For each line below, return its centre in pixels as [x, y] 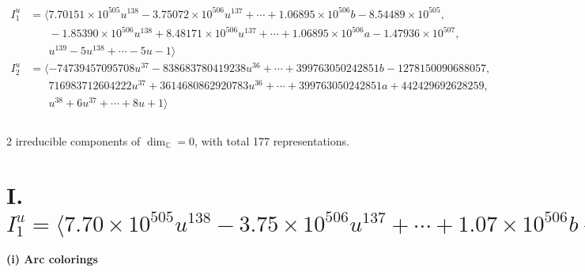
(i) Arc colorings [52, 259]
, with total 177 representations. [272, 140]
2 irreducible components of [74, 140]
